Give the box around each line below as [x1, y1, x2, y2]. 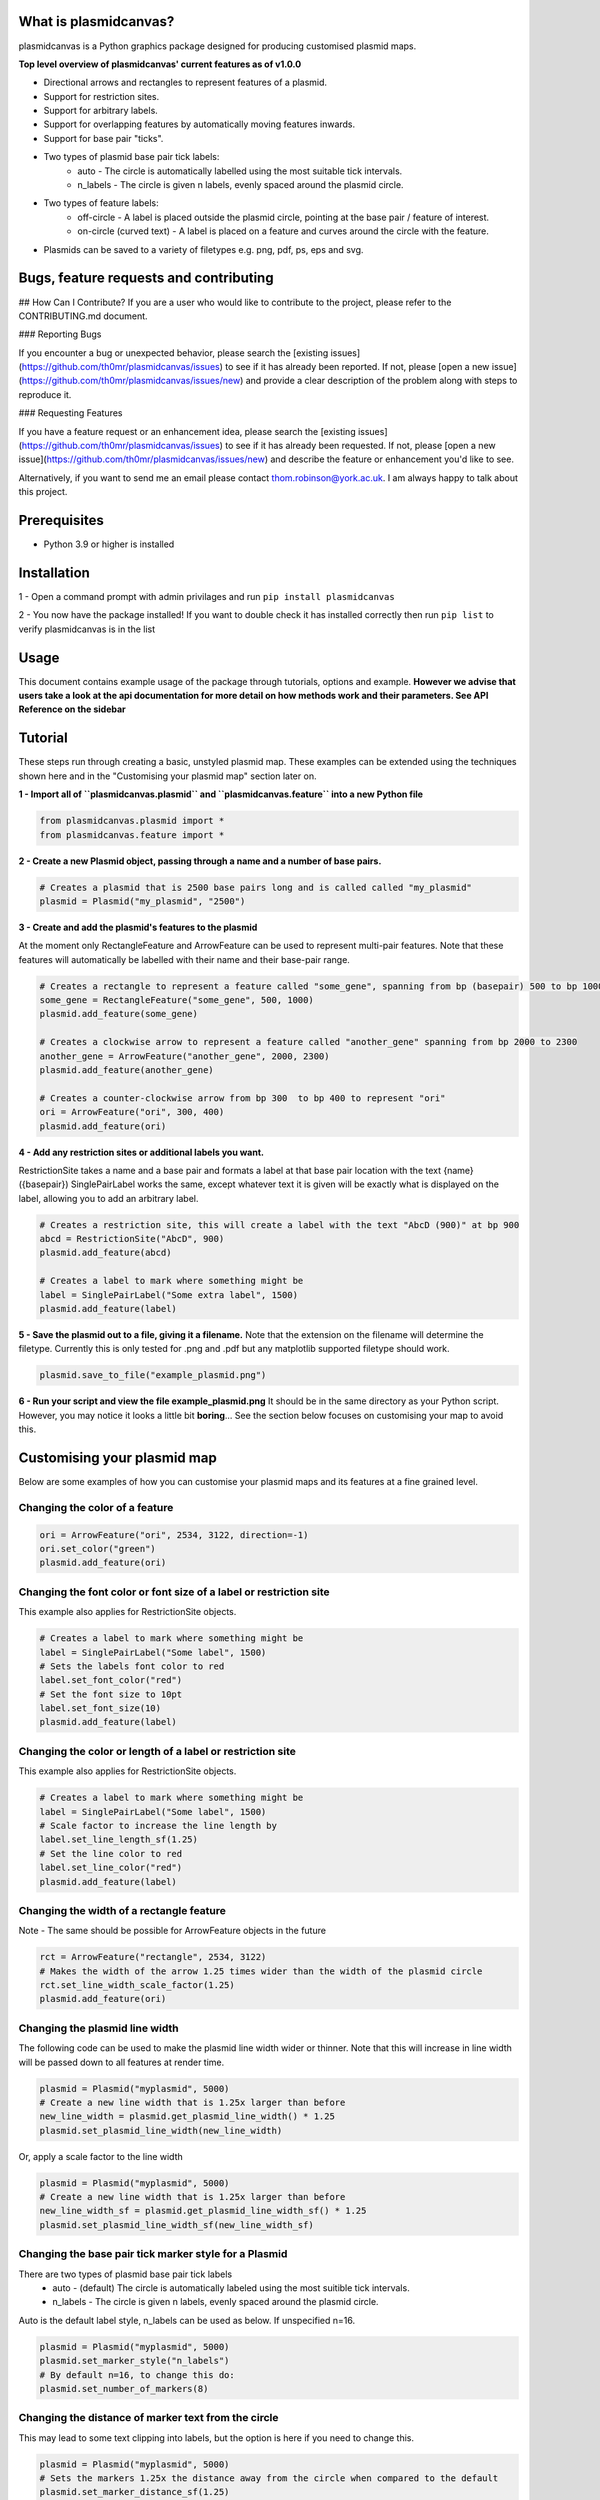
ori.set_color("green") [39, 1543, 157, 1554]
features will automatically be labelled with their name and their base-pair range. [18, 953, 350, 965]
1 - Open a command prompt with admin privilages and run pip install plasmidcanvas [18, 591, 395, 602]
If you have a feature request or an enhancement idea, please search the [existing [18, 425, 356, 437]
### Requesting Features [18, 407, 123, 419]
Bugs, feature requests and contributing [18, 270, 274, 287]
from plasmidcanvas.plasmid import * [39, 815, 225, 827]
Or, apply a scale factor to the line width [18, 2150, 184, 2162]
